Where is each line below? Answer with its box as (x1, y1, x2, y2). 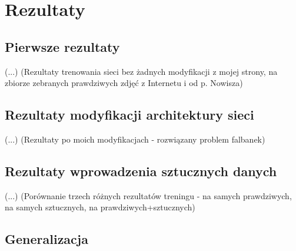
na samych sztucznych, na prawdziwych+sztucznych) (5, 201, 195, 213)
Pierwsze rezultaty (5, 37, 120, 55)
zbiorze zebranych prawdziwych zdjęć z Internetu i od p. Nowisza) (5, 77, 243, 89)
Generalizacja (5, 230, 88, 248)
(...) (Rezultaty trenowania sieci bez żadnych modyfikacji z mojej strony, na (5, 65, 278, 77)
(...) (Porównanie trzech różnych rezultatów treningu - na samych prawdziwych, (5, 189, 292, 202)
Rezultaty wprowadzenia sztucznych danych (5, 161, 277, 180)
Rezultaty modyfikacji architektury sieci (5, 105, 254, 124)
